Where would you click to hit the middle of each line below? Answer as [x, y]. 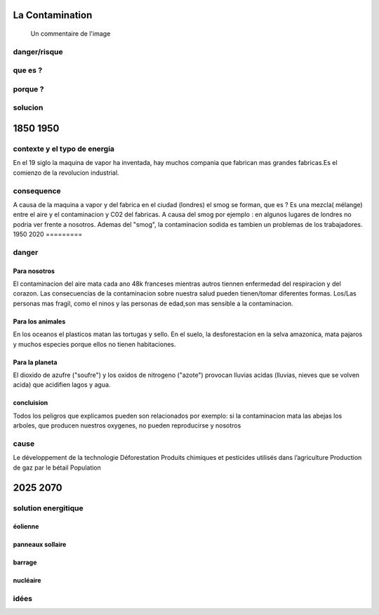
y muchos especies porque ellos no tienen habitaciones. [94, 344]
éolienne [26, 527]
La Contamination [53, 15]
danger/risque [38, 51]
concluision [31, 403]
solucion [28, 107]
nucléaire [27, 581]
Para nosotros [34, 271]
